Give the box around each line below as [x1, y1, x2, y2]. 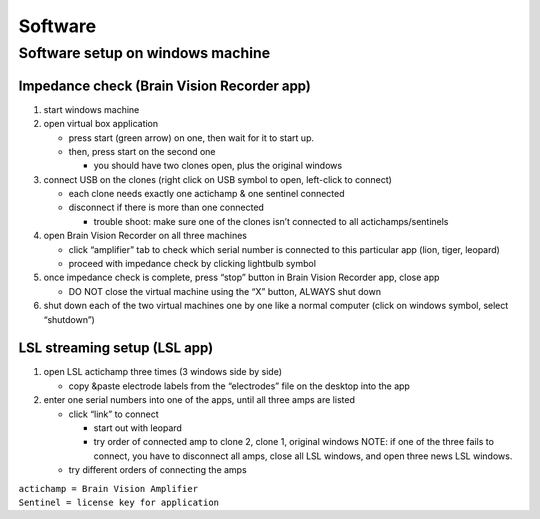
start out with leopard [93, 422, 182, 434]
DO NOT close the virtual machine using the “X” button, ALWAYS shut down [68, 285, 382, 297]
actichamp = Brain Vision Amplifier [18, 483, 199, 494]
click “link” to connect [68, 408, 159, 420]
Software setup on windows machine [18, 44, 271, 62]
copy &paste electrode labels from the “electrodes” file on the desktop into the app [68, 380, 410, 392]
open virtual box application [43, 118, 159, 130]
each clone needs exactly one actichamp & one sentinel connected [68, 188, 345, 200]
